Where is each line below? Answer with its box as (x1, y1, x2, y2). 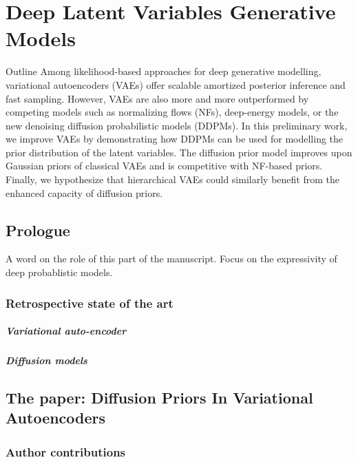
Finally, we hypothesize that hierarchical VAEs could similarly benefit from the (6, 172, 339, 187)
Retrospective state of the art (6, 294, 173, 311)
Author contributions (6, 443, 126, 460)
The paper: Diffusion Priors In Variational (6, 387, 313, 408)
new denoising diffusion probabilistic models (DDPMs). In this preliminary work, (6, 118, 348, 132)
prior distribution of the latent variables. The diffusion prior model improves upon (6, 145, 352, 159)
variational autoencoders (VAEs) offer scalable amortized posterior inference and (6, 77, 346, 92)
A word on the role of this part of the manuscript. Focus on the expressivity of (6, 251, 337, 266)
